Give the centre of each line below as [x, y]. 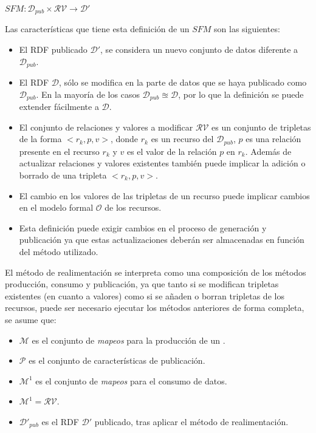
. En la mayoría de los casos [88, 94]
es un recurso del [182, 139]
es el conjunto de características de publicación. [117, 360]
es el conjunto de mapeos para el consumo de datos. [131, 380]
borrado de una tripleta [63, 175]
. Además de [268, 151]
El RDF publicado [53, 49]
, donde [124, 139]
